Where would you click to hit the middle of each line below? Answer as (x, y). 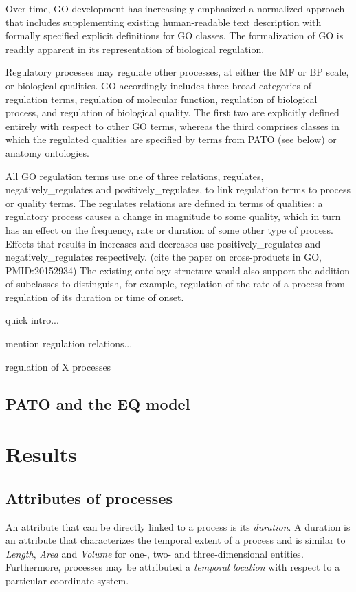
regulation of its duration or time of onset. (95, 297)
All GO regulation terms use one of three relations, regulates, (135, 176)
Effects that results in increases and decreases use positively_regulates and (163, 243)
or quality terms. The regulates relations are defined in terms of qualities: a (164, 202)
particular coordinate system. (67, 580)
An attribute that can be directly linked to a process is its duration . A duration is (178, 526)
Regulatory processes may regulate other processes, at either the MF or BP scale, (177, 72)
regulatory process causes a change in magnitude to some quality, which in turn (173, 216)
